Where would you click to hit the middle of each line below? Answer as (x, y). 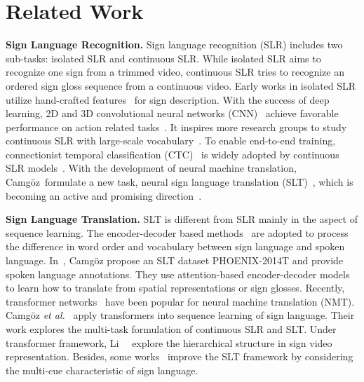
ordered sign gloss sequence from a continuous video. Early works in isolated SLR (181, 85)
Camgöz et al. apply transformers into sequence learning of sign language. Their (180, 315)
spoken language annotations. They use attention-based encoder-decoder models (178, 274)
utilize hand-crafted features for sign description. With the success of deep (168, 99)
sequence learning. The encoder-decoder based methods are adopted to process (177, 232)
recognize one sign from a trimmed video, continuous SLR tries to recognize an (175, 72)
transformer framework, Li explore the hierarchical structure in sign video (169, 342)
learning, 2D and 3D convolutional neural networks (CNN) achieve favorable (172, 113)
